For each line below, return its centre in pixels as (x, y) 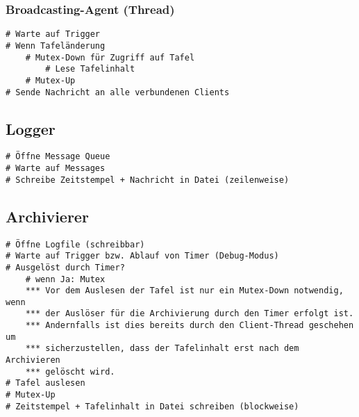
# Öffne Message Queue (58, 157)
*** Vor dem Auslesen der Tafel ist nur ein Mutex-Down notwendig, (184, 291)
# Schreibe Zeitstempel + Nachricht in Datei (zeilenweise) (148, 180)
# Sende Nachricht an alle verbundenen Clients (118, 92)
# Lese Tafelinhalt (90, 69)
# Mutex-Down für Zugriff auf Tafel (110, 57)
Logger (31, 128)
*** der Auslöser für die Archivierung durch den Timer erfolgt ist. (190, 314)
